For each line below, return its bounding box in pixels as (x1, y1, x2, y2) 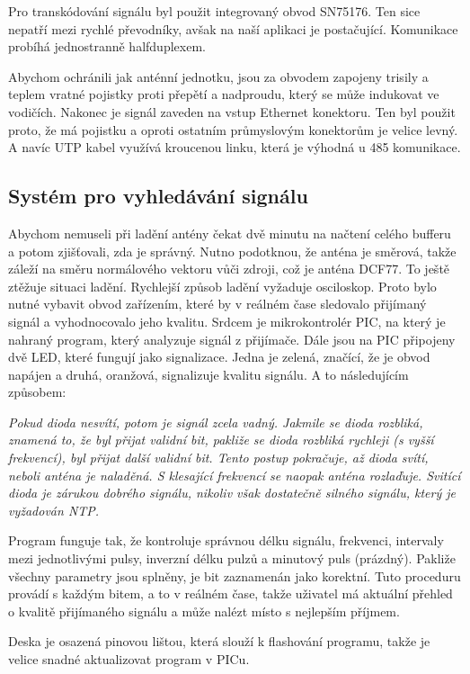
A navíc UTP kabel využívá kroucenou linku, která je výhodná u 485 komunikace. (8, 138, 461, 157)
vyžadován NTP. (8, 500, 100, 519)
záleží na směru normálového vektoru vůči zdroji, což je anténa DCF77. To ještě (8, 259, 450, 278)
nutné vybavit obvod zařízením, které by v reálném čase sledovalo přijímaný (8, 294, 427, 313)
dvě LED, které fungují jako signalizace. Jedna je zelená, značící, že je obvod (8, 347, 430, 366)
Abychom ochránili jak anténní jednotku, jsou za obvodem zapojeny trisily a (8, 67, 429, 85)
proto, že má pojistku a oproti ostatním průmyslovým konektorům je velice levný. (8, 120, 458, 139)
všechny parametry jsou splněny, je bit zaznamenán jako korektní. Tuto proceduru (8, 566, 461, 585)
